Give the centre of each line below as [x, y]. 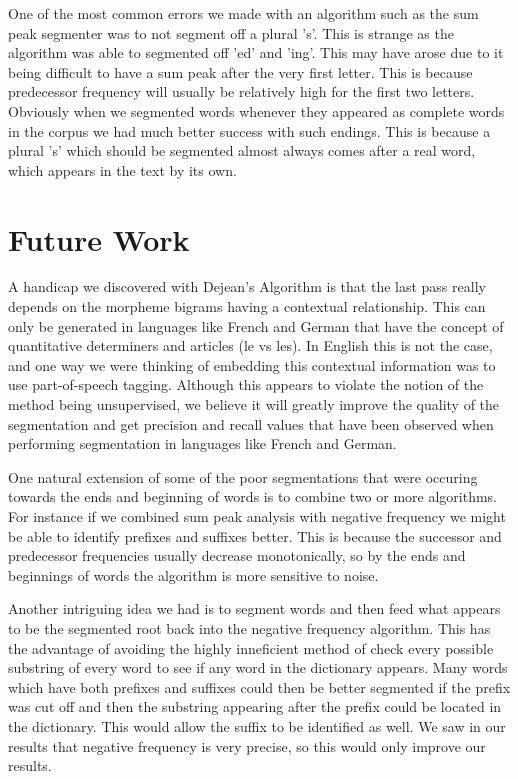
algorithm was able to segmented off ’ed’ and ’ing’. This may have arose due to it [256, 52]
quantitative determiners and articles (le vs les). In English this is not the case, [250, 345]
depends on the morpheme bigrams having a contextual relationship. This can [247, 306]
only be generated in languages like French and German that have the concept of [256, 325]
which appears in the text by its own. [122, 169]
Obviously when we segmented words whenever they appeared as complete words [256, 110]
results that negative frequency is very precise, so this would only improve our [247, 745]
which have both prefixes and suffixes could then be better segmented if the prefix [259, 686]
